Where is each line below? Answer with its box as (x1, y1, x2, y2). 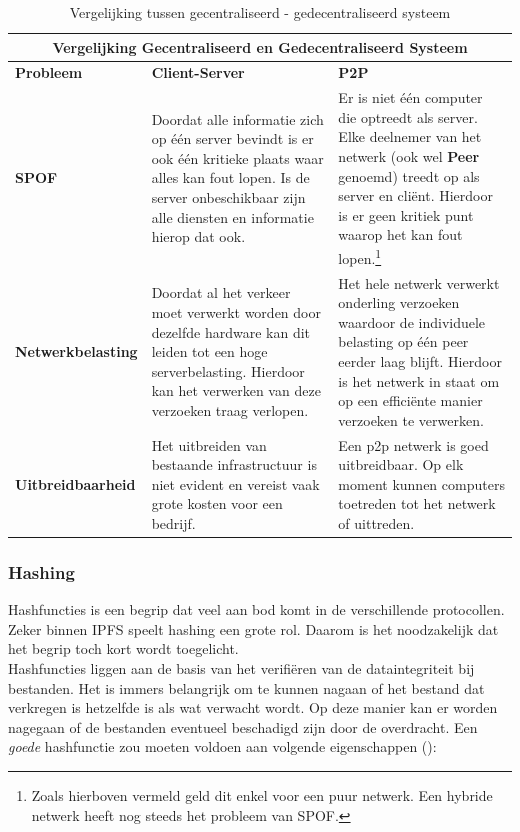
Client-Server (151, 62, 245, 83)
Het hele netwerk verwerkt (338, 272, 500, 293)
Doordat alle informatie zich (151, 108, 324, 129)
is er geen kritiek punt (338, 204, 474, 225)
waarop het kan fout (338, 224, 463, 245)
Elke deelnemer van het (338, 126, 482, 147)
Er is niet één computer (338, 87, 483, 108)
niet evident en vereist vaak (151, 473, 320, 494)
